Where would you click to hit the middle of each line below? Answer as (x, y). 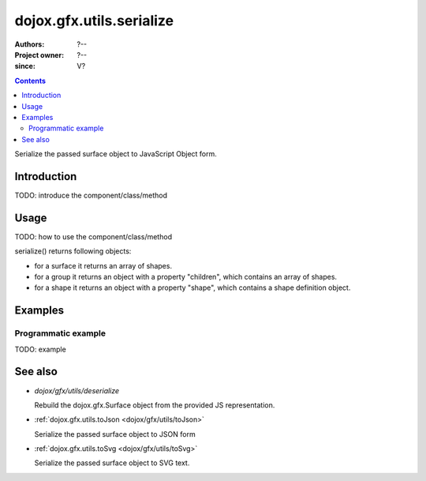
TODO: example (40, 349)
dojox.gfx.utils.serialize (94, 21)
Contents (30, 81)
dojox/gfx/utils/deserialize (77, 390)
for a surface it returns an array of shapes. (103, 265)
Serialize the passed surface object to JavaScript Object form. (116, 154)
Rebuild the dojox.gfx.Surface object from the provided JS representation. (155, 405)
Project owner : (39, 54)
